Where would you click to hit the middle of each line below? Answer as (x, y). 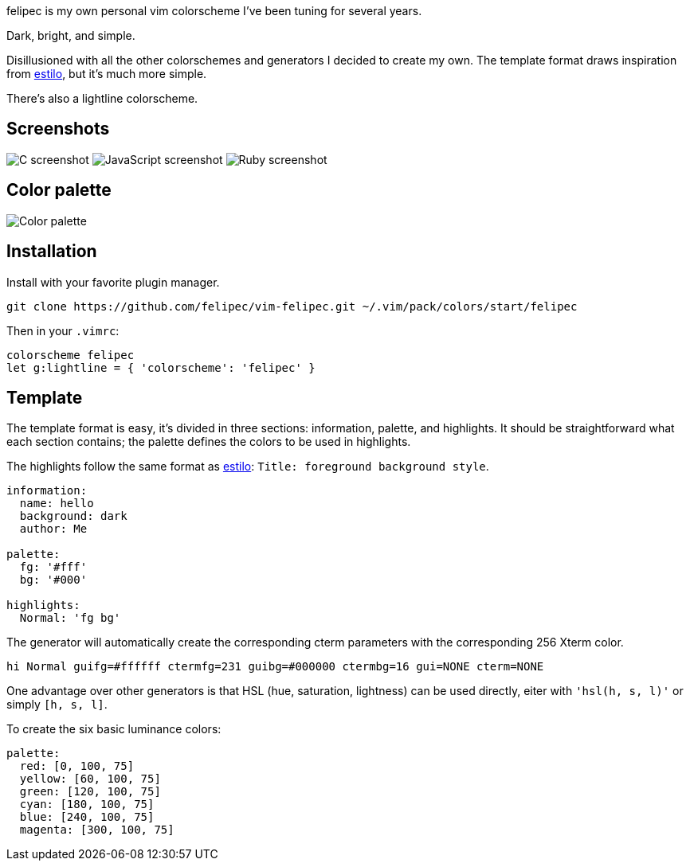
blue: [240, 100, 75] (87, 817)
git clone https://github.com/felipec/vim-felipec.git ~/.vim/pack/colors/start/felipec (292, 306)
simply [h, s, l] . (57, 705)
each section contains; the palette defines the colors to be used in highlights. (209, 442)
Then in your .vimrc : (63, 330)
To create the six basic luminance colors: (114, 729)
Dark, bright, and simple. (71, 35)
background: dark (73, 516)
